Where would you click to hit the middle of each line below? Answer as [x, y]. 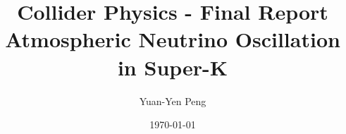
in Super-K [173, 67]
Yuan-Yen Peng [173, 100]
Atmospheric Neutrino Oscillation [173, 39]
